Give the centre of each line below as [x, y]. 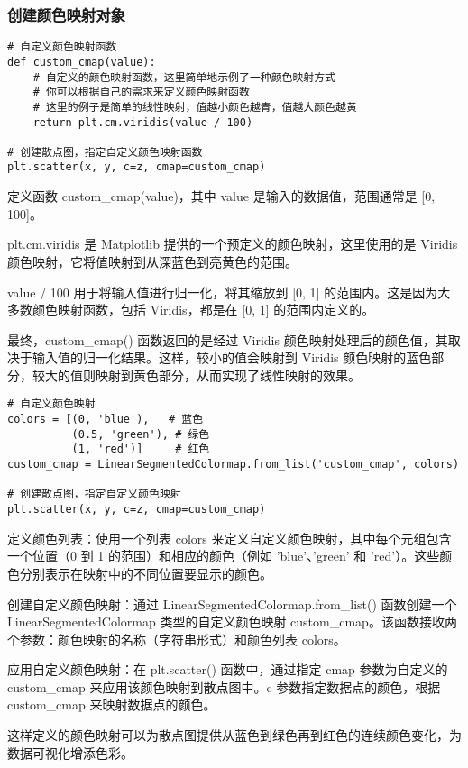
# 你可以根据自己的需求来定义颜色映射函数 [141, 92]
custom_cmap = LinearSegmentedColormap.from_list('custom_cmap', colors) [234, 465]
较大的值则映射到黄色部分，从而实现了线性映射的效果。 [196, 375]
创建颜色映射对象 [66, 14]
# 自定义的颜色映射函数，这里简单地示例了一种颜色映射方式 [184, 77]
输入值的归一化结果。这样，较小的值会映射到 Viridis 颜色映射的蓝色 [232, 357]
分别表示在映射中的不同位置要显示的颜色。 [146, 573]
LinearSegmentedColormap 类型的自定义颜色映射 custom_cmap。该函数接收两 [232, 622]
